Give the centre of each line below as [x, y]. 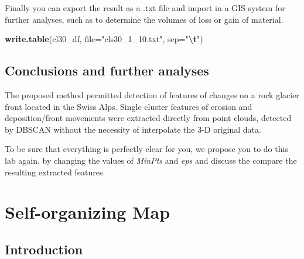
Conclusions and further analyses [107, 70]
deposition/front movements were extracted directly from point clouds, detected [148, 118]
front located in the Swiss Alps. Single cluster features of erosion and [129, 106]
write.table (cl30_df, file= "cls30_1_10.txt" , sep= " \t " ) [104, 39]
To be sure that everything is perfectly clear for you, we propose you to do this [146, 149]
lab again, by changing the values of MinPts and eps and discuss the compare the [151, 160]
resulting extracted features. [55, 172]
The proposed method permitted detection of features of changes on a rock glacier [152, 94]
